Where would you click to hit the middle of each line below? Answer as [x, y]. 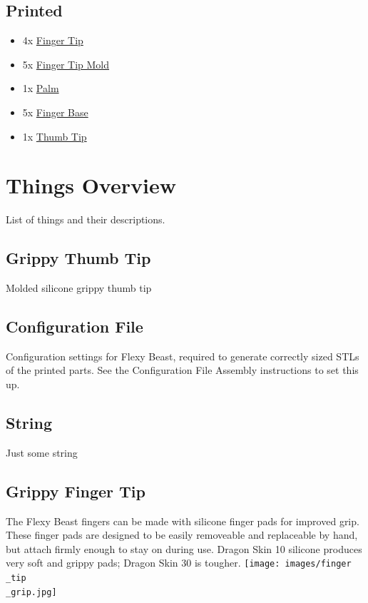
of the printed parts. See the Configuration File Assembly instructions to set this [182, 370]
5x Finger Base [55, 112]
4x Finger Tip [53, 40]
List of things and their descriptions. [86, 219]
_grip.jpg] [31, 592]
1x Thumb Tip [55, 136]
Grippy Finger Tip [76, 491]
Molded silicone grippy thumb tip [79, 288]
